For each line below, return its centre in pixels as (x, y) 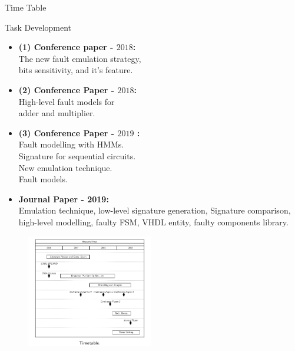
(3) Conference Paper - (67, 132)
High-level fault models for (67, 101)
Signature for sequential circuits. (77, 155)
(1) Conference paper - (66, 47)
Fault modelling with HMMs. (71, 144)
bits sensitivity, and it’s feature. (76, 70)
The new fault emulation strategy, (80, 58)
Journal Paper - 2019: (64, 199)
